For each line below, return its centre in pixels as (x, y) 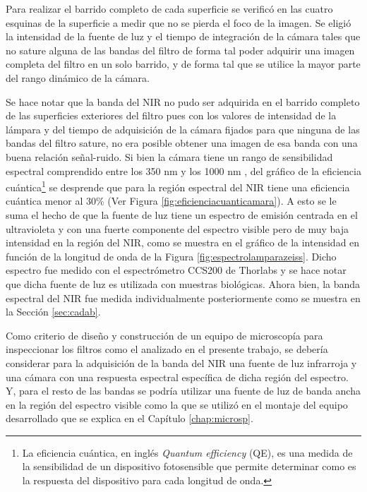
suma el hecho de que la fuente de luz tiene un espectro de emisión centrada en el (182, 214)
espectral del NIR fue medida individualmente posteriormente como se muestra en (183, 298)
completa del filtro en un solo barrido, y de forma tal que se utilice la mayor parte (183, 64)
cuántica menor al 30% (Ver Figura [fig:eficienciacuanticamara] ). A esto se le (171, 201)
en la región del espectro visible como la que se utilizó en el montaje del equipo (177, 404)
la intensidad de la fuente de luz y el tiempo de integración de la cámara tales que (183, 36)
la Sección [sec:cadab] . (53, 312)
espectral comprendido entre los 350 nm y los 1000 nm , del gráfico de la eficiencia (183, 170)
